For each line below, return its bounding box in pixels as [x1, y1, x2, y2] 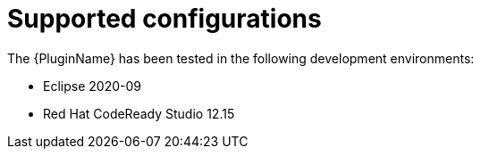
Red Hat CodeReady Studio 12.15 [43, 105, 235, 121]
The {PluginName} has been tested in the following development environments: [7, 50, 475, 66]
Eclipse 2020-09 [43, 78, 141, 94]
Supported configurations [7, 4, 322, 34]
